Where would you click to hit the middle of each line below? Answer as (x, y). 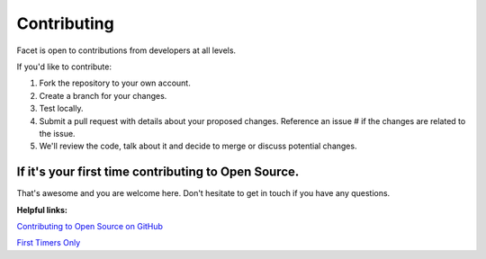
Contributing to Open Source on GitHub (90, 226)
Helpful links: (42, 210)
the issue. (57, 133)
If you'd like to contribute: (64, 67)
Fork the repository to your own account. (115, 83)
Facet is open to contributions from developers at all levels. (126, 50)
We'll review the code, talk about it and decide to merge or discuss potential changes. (198, 146)
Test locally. (61, 109)
